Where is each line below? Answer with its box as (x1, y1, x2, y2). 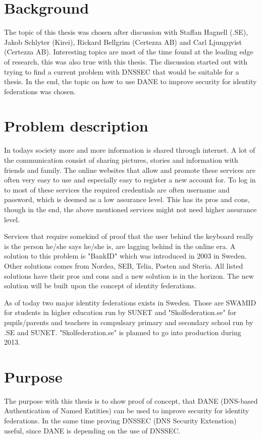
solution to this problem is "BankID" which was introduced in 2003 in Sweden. (4, 250, 247, 261)
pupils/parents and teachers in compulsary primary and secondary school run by (4, 317, 253, 327)
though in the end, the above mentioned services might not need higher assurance (4, 204, 257, 214)
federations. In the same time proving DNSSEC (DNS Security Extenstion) (4, 415, 237, 425)
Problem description (4, 115, 148, 136)
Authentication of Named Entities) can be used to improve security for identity (4, 405, 249, 416)
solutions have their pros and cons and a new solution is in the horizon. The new (4, 270, 254, 281)
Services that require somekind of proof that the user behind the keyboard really (4, 231, 254, 241)
